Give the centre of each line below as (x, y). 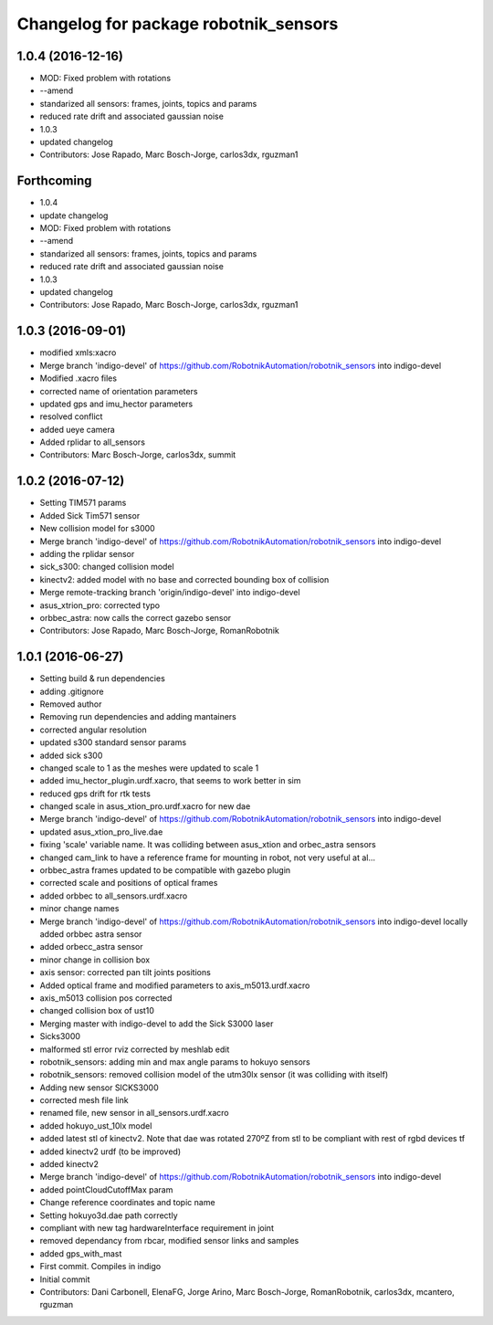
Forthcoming (54, 181)
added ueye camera (78, 429)
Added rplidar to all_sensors (93, 442)
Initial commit (65, 1279)
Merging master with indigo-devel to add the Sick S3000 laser (157, 1024)
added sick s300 (71, 755)
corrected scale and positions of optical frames (129, 883)
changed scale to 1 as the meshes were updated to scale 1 (149, 768)
